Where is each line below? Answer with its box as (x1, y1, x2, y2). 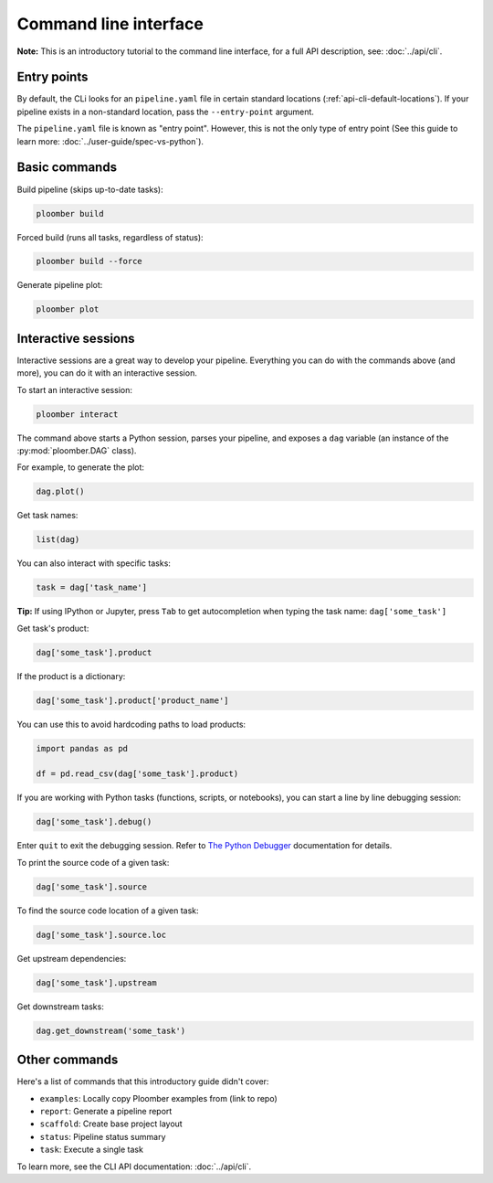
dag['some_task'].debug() (36, 816, 152, 827)
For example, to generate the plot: (16, 462, 145, 473)
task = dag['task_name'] (36, 582, 148, 593)
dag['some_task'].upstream (36, 977, 157, 987)
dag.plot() (36, 486, 85, 497)
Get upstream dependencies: (16, 953, 127, 964)
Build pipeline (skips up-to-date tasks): (16, 184, 163, 195)
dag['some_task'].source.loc (36, 929, 167, 940)
